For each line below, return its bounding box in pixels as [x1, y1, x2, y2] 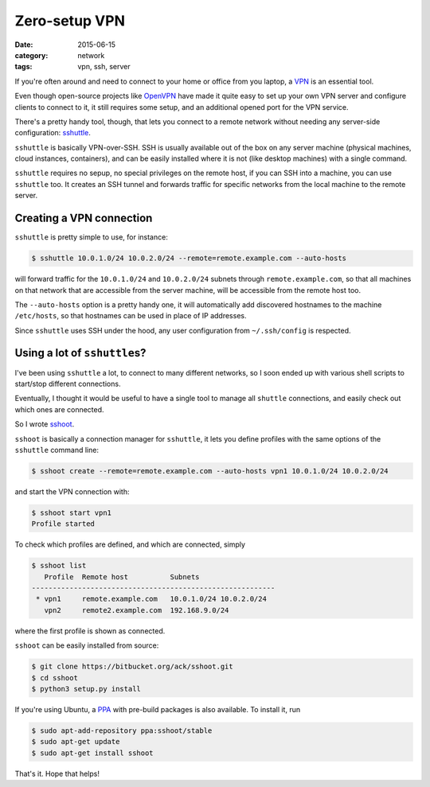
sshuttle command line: [14, 445, 100, 454]
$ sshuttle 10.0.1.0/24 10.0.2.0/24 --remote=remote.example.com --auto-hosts [31, 254, 346, 263]
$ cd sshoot [31, 673, 79, 682]
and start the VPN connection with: [14, 486, 131, 497]
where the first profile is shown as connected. [14, 625, 166, 636]
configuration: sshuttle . [14, 128, 91, 138]
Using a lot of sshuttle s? [14, 346, 147, 360]
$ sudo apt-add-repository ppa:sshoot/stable [31, 726, 213, 735]
